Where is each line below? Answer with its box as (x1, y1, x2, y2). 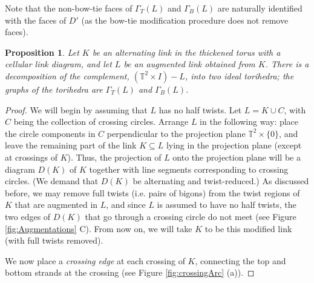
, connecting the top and (195, 254, 286, 267)
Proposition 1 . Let (5, 45, 79, 58)
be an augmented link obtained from (123, 58, 255, 70)
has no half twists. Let (159, 103, 242, 116)
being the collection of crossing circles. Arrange (13, 115, 189, 128)
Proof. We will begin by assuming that (5, 103, 148, 116)
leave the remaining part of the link (5, 139, 137, 151)
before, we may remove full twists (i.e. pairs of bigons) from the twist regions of (5, 186, 300, 199)
